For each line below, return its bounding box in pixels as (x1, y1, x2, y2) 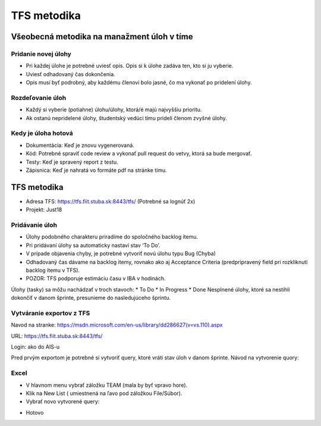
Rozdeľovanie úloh (11, 93, 67, 102)
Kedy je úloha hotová (11, 129, 74, 137)
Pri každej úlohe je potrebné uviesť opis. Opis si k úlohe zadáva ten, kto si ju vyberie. (26, 62, 234, 70)
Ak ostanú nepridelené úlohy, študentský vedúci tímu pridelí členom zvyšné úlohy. (26, 114, 227, 121)
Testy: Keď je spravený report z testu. (26, 158, 118, 165)
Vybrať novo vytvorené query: (26, 398, 100, 405)
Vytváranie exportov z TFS (11, 309, 90, 317)
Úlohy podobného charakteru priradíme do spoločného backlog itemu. (26, 233, 199, 240)
